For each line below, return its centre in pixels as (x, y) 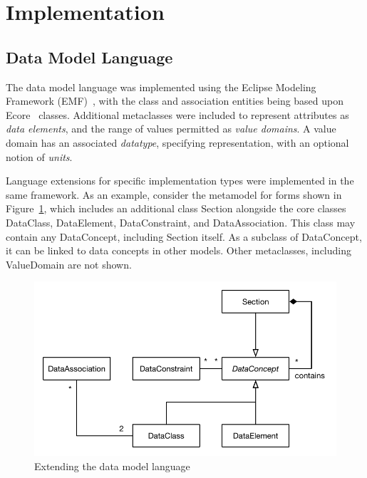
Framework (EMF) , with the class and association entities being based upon (175, 101)
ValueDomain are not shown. (69, 264)
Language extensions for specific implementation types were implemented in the (180, 181)
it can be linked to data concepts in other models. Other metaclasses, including (179, 250)
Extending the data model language (112, 466)
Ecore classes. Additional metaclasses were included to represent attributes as (177, 114)
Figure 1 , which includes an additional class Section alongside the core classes (176, 208)
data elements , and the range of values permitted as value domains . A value (171, 129)
